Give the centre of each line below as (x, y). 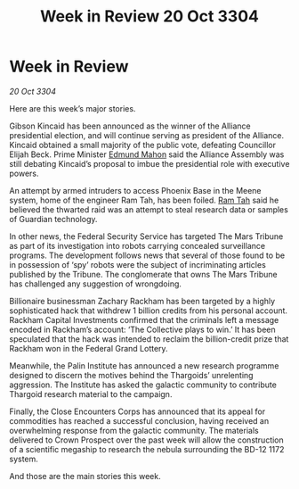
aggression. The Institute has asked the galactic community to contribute (143, 385)
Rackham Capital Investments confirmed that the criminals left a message (144, 319)
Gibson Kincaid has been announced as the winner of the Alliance (130, 126)
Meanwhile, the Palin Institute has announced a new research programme (144, 365)
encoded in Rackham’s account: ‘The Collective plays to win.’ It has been (142, 329)
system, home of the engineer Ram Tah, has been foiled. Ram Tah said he (144, 200)
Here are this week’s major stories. (73, 108)
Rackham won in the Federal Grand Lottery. (89, 348)
